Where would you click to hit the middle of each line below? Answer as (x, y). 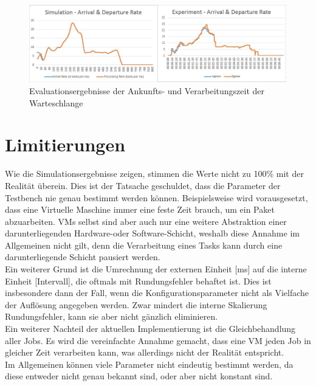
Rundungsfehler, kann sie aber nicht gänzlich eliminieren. (112, 316)
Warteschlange (56, 102)
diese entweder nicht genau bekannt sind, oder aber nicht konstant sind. (139, 376)
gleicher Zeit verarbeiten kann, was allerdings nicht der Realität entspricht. (145, 352)
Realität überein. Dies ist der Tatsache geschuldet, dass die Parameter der (143, 185)
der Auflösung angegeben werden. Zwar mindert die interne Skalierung (136, 304)
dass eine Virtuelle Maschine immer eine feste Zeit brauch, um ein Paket (140, 209)
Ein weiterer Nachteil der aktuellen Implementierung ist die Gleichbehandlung (150, 329)
